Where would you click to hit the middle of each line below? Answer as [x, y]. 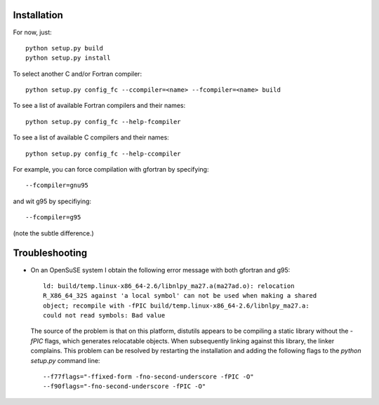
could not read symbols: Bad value [104, 316]
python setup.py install [68, 58]
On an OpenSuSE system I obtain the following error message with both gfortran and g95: [160, 270]
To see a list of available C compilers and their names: [91, 137]
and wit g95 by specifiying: [52, 201]
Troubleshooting [50, 253]
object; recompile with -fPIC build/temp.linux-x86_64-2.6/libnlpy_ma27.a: [176, 306]
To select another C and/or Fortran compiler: [78, 74]
